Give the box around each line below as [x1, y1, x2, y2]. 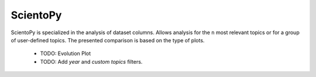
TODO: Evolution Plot [40, 50, 91, 57]
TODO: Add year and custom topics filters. [40, 58, 143, 65]
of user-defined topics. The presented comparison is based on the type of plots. [11, 36, 205, 43]
